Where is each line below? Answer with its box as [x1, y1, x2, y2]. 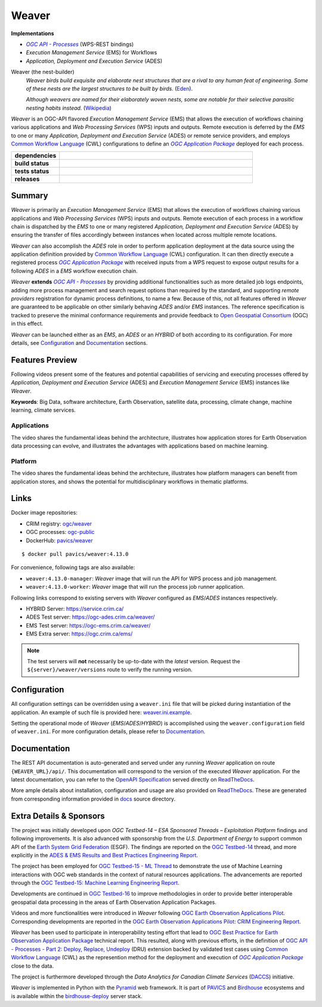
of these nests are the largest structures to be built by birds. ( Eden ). [26, 85, 193, 92]
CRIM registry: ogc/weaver [26, 520, 92, 527]
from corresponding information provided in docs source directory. [11, 795, 176, 802]
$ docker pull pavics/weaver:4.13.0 [21, 551, 129, 557]
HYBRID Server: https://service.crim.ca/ [26, 605, 124, 612]
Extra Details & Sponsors [11, 811, 106, 821]
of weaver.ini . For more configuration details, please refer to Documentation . [11, 728, 206, 735]
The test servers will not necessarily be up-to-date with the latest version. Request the [27, 657, 241, 665]
